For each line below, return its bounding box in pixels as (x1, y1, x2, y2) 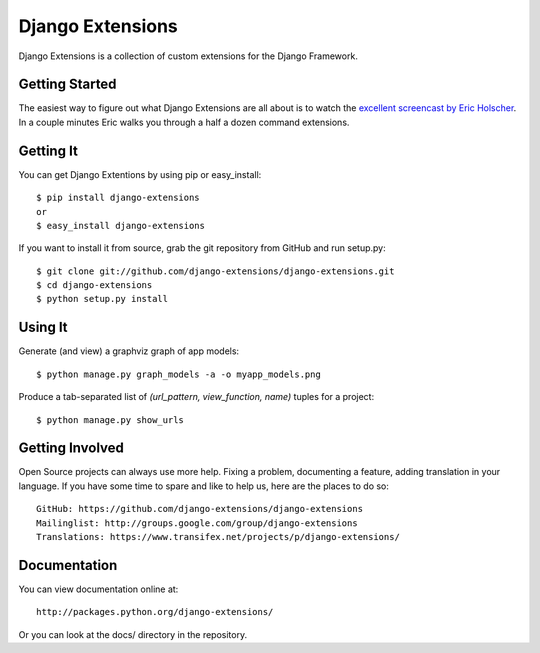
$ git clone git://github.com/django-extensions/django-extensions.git (36, 265, 395, 277)
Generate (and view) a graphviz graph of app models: (18, 345, 240, 357)
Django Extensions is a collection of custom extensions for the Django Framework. (18, 50, 359, 62)
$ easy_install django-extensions (36, 220, 205, 231)
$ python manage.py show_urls (36, 414, 185, 425)
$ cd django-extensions (36, 280, 153, 291)
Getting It (18, 142, 79, 159)
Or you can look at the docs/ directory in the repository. (18, 628, 248, 640)
